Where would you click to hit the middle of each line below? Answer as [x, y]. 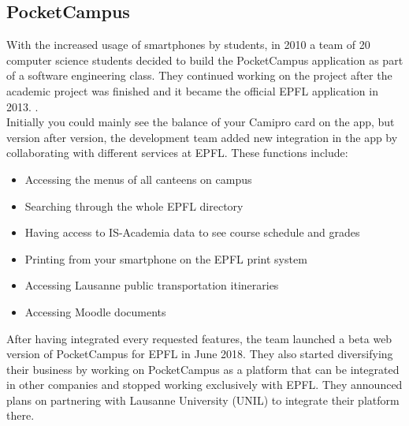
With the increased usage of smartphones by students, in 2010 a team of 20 [188, 45]
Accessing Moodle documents [95, 311]
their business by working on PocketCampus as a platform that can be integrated [203, 369]
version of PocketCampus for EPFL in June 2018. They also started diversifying [200, 354]
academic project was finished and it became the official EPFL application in [192, 90]
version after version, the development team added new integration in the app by [202, 137]
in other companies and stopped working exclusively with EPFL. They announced [204, 385]
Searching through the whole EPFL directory [134, 206]
